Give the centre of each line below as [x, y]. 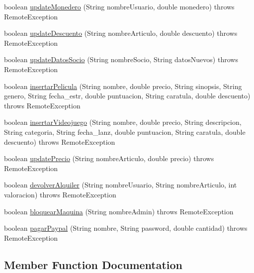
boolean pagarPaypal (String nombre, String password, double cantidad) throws [126, 228]
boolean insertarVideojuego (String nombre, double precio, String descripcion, [123, 122]
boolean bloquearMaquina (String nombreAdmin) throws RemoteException [119, 211]
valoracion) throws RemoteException [60, 194]
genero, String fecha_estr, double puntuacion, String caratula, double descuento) [127, 96]
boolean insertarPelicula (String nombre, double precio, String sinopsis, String [123, 86]
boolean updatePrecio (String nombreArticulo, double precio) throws [109, 158]
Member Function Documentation [93, 264]
